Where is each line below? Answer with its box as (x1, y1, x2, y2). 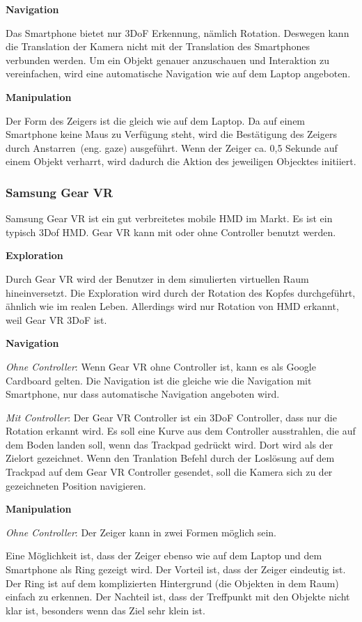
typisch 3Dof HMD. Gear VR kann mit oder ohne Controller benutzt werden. (6, 224, 336, 239)
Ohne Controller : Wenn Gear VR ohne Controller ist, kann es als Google (6, 359, 316, 373)
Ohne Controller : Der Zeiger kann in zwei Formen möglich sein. (6, 524, 276, 539)
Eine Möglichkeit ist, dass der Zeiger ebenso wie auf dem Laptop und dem (6, 548, 322, 563)
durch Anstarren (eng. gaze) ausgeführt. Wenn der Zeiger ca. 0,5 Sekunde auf (6, 140, 338, 155)
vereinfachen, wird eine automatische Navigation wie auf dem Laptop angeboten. (6, 66, 351, 81)
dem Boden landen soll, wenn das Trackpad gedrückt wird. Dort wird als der (6, 437, 333, 451)
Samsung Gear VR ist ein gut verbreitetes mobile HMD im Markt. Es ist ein (6, 211, 333, 226)
